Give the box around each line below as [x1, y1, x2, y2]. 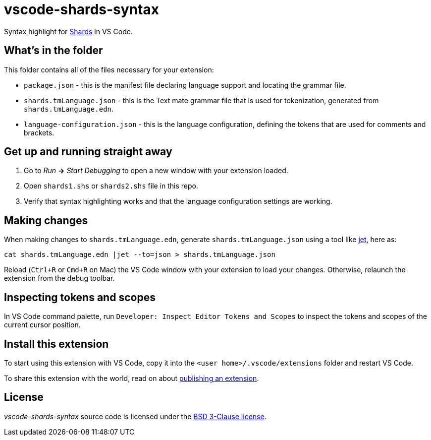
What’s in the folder [4, 44, 103, 57]
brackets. [24, 128, 54, 137]
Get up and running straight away [4, 145, 172, 158]
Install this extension [4, 337, 109, 350]
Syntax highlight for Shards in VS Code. [4, 27, 133, 36]
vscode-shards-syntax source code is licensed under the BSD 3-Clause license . [4, 412, 267, 421]
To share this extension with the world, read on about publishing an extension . [4, 374, 259, 382]
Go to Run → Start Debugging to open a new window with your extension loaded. [24, 166, 288, 175]
